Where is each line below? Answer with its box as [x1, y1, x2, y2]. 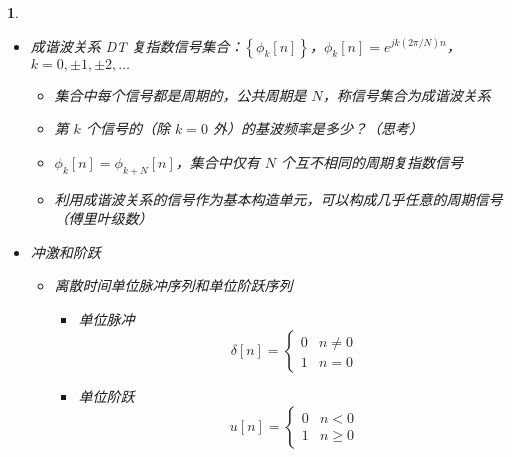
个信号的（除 [85, 118, 170, 139]
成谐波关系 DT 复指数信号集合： [30, 35, 244, 56]
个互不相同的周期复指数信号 [281, 151, 464, 172]
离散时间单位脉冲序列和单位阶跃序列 [54, 275, 293, 296]
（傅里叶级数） [54, 208, 153, 229]
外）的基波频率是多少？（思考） [212, 118, 423, 139]
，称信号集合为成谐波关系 [322, 84, 491, 105]
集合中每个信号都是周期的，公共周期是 [54, 84, 307, 105]
